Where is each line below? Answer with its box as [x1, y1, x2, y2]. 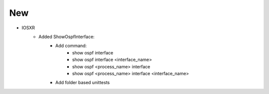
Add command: [55, 43, 87, 49]
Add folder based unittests [55, 80, 110, 86]
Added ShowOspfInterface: [38, 34, 95, 40]
